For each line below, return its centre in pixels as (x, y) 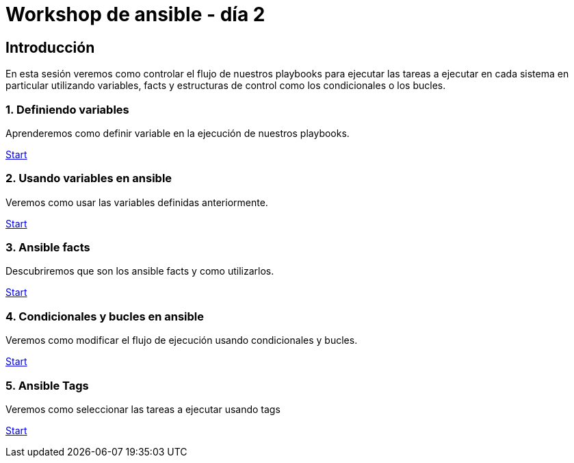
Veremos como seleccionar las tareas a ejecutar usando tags (143, 409)
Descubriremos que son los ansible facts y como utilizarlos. (140, 271)
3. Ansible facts (48, 248)
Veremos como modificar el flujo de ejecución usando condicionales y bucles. (182, 340)
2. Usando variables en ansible (89, 178)
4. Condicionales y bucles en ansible (105, 316)
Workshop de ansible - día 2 (135, 14)
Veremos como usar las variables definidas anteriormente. (137, 202)
